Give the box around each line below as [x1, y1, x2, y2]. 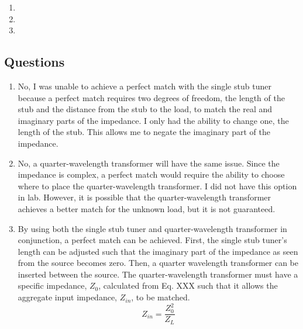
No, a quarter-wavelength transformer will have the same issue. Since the [18, 157, 280, 169]
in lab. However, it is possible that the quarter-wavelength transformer [18, 191, 271, 203]
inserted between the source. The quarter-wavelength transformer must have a [18, 268, 298, 280]
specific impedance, [18, 279, 87, 292]
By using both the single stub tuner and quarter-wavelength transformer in [18, 222, 287, 234]
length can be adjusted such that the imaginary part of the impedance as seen [18, 245, 298, 257]
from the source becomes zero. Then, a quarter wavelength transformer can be [18, 257, 299, 269]
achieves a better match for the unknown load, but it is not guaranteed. [18, 202, 276, 214]
